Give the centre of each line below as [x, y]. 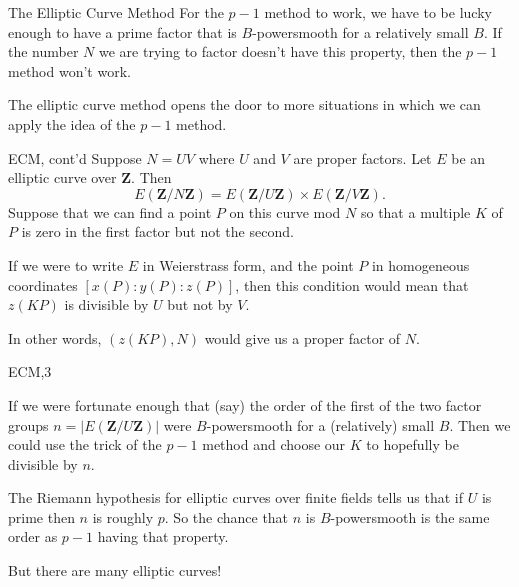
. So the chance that [226, 516]
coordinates [43, 284]
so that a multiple [415, 211]
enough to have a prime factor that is [122, 31]
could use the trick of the [85, 444]
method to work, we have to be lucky [378, 12]
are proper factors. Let [362, 157]
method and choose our [274, 444]
